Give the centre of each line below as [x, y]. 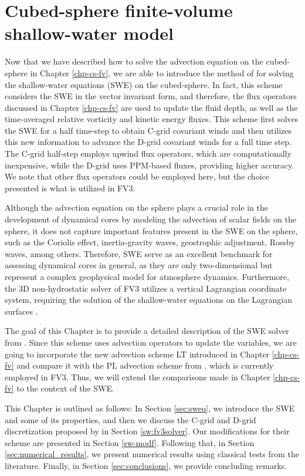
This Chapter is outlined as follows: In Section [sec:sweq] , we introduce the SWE [150, 408]
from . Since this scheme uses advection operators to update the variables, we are [151, 342]
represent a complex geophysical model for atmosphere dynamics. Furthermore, [147, 276]
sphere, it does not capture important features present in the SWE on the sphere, [151, 230]
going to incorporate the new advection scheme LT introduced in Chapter [137, 354]
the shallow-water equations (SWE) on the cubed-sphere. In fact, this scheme [144, 84]
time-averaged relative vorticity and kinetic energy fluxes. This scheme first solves [152, 119]
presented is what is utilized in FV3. [70, 188]
